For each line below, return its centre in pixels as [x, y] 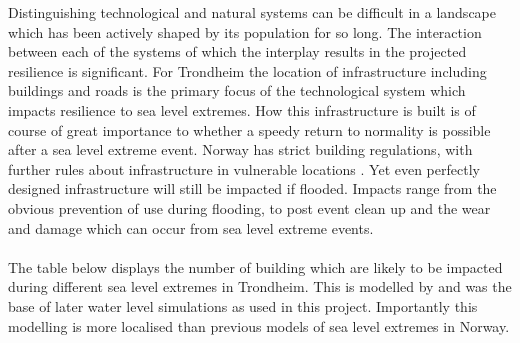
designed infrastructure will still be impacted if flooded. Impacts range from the [252, 188]
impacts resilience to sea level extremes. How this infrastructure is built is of [242, 109]
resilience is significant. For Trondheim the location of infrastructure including [247, 70]
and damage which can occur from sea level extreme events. [191, 227]
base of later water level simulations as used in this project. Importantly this [243, 305]
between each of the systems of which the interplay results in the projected [237, 51]
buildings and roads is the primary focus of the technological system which [237, 90]
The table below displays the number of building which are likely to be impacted [255, 266]
